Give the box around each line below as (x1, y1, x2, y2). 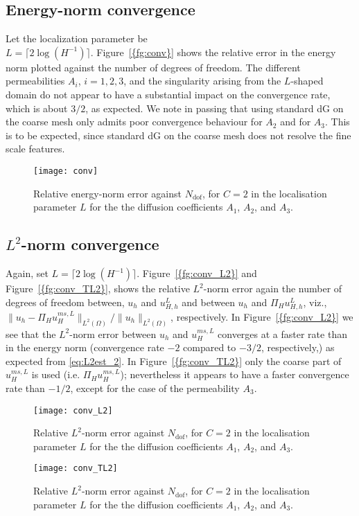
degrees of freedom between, (6, 294, 125, 309)
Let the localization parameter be (6, 31, 148, 46)
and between (182, 294, 235, 309)
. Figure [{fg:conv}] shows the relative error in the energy (90, 44, 336, 59)
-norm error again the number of (203, 281, 342, 295)
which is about (6, 100, 68, 115)
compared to (183, 340, 236, 355)
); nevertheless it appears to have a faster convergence (120, 367, 349, 382)
